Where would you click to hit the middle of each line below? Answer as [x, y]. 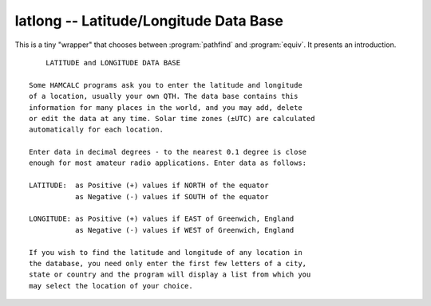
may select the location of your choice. [111, 286]
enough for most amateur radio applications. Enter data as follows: [168, 163]
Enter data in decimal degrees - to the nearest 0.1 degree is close [168, 152]
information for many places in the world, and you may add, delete [166, 107]
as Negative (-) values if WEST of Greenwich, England [184, 230]
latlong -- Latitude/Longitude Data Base [149, 21]
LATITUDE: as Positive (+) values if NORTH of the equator [149, 186]
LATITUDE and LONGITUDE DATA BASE [113, 63]
